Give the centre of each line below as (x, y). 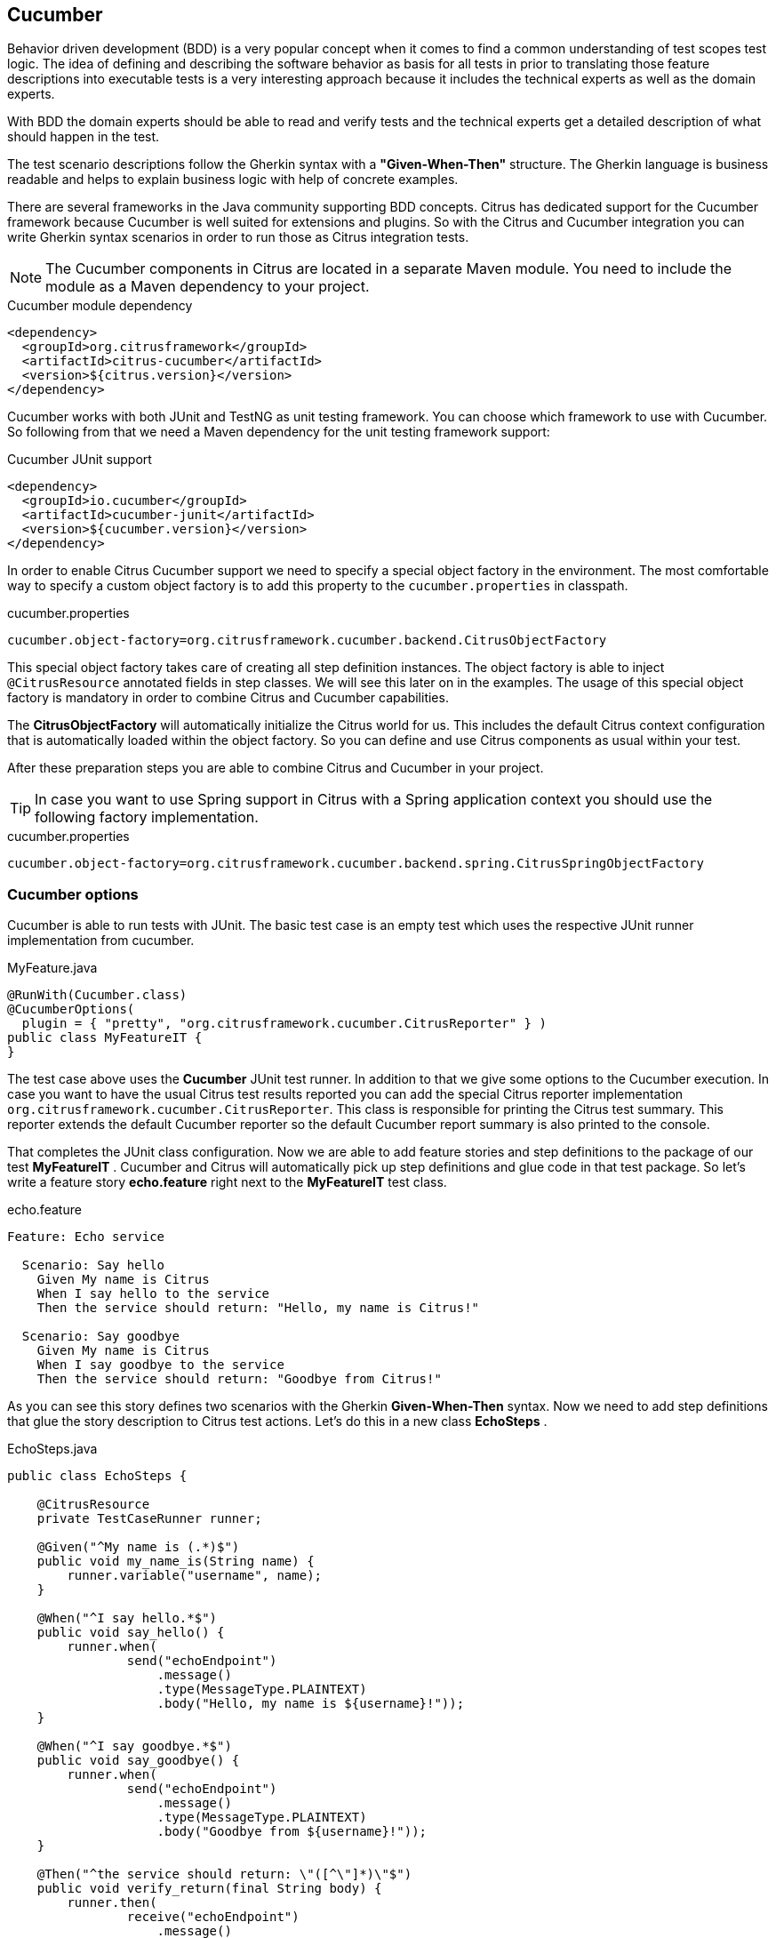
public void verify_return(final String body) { (209, 1889)
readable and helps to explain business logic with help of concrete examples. (233, 180)
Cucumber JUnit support (80, 460)
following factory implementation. (147, 817)
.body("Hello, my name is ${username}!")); (311, 1704)
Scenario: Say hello (93, 1265)
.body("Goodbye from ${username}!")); (292, 1832)
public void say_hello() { (131, 1633)
